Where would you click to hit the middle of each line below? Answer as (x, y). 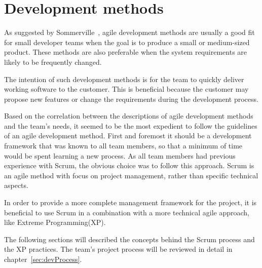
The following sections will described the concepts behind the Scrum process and (129, 239)
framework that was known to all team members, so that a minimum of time (123, 146)
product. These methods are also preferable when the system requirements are (126, 52)
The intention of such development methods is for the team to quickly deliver (124, 79)
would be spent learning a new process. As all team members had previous (120, 155)
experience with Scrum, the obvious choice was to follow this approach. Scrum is (129, 165)
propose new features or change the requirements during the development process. (131, 99)
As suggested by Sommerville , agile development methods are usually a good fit (129, 32)
